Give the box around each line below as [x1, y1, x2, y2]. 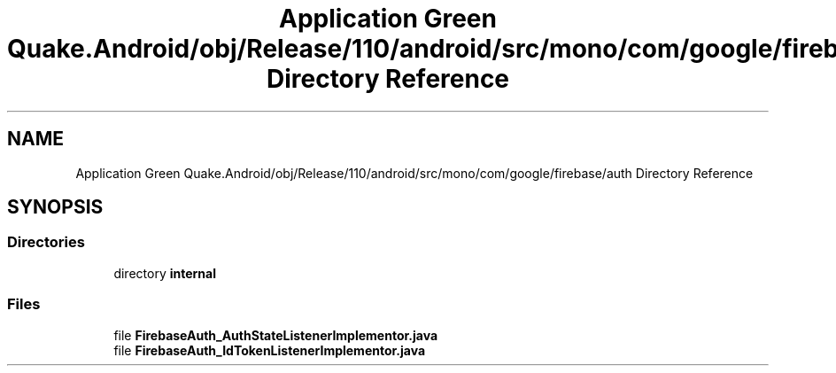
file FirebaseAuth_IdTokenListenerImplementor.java [113, 342, 426, 358]
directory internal [113, 265, 216, 281]
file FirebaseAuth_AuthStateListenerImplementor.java [113, 327, 438, 343]
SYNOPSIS [7, 196, 104, 219]
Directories [7, 233, 85, 252]
